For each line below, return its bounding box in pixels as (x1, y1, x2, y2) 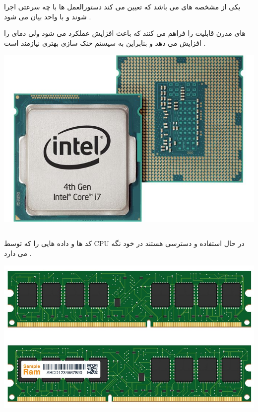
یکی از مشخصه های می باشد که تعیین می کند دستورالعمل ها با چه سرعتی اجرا (4, 1, 241, 11)
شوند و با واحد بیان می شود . (4, 11, 91, 21)
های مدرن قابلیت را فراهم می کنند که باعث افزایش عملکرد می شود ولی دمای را (4, 28, 246, 38)
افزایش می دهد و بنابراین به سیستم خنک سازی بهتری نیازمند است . (4, 37, 206, 48)
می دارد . (4, 247, 32, 258)
